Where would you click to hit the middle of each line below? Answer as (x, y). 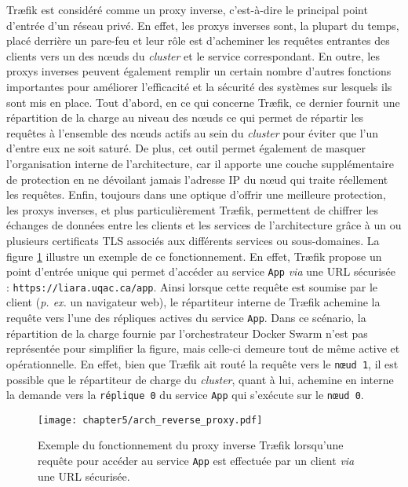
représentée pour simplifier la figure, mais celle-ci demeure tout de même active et (203, 348)
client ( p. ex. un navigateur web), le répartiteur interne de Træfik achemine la (193, 302)
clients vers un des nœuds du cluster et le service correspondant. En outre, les (193, 55)
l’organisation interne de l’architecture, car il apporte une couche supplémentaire (200, 163)
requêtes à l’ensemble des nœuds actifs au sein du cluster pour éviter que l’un (193, 132)
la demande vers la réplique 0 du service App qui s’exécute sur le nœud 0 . (185, 395)
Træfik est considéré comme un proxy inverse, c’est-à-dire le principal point (187, 9)
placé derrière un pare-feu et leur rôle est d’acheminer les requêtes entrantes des (198, 40)
